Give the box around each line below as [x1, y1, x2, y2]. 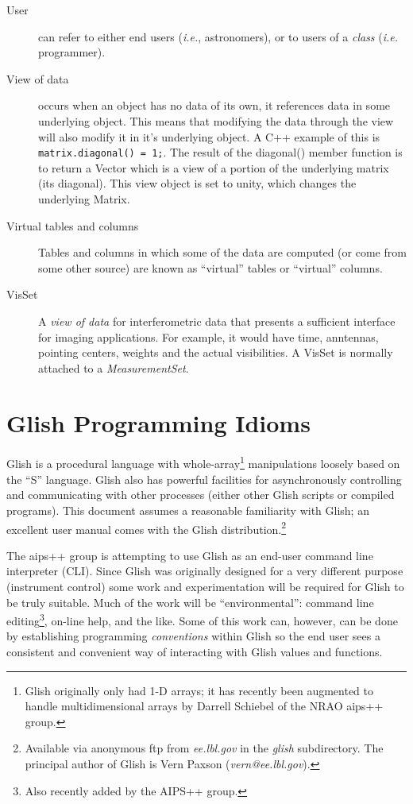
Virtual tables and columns [6, 217, 139, 234]
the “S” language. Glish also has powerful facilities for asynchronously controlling [6, 470, 402, 487]
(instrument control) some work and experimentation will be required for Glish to [6, 578, 404, 594]
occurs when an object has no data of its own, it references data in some [38, 97, 391, 114]
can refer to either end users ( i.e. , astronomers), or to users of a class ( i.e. [38, 28, 399, 44]
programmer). [38, 44, 106, 60]
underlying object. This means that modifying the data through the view [38, 112, 394, 129]
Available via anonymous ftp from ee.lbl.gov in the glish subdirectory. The [25, 740, 384, 756]
